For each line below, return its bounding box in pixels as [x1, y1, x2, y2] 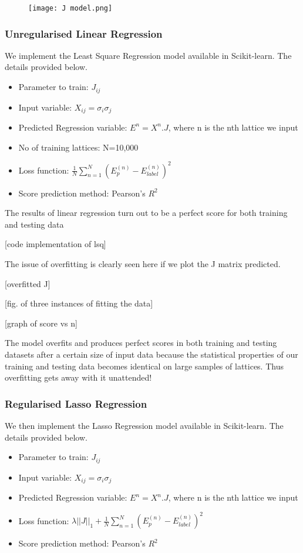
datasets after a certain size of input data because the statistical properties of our [5, 348, 298, 360]
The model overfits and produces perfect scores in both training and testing [5, 337, 277, 349]
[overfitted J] [5, 277, 51, 289]
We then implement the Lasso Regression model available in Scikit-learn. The [5, 419, 284, 431]
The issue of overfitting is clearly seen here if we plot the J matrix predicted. [5, 258, 281, 270]
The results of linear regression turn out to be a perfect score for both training [5, 206, 288, 219]
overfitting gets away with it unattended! [5, 371, 152, 384]
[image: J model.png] [28, 4, 113, 12]
